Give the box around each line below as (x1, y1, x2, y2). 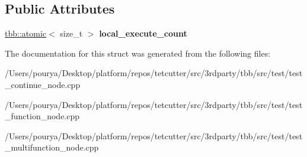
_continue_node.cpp (5, 78, 81, 90)
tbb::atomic (5, 27, 47, 40)
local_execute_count (99, 27, 187, 40)
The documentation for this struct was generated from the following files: (5, 47, 271, 59)
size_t (60, 27, 83, 40)
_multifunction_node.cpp (5, 141, 99, 153)
